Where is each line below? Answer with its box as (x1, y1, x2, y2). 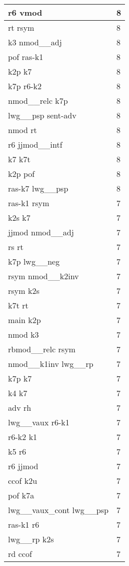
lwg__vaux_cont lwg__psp (8, 504, 109, 516)
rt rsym (8, 22, 35, 33)
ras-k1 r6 (8, 519, 39, 530)
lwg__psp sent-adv (8, 109, 77, 121)
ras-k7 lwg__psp (8, 182, 68, 194)
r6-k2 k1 (8, 431, 37, 443)
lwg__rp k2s (8, 533, 54, 545)
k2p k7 (8, 66, 32, 77)
